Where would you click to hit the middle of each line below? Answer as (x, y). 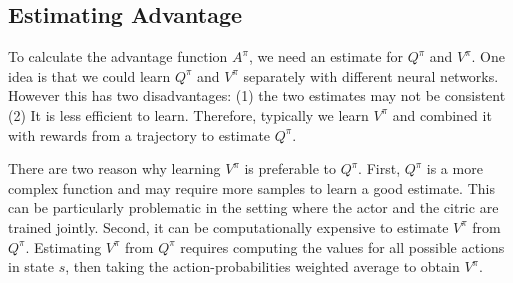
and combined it (442, 114)
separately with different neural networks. (371, 75)
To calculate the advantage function (118, 56)
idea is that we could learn (89, 75)
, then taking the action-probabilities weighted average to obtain (262, 266)
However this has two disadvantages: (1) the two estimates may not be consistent (257, 95)
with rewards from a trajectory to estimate (139, 134)
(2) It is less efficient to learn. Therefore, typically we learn (188, 114)
